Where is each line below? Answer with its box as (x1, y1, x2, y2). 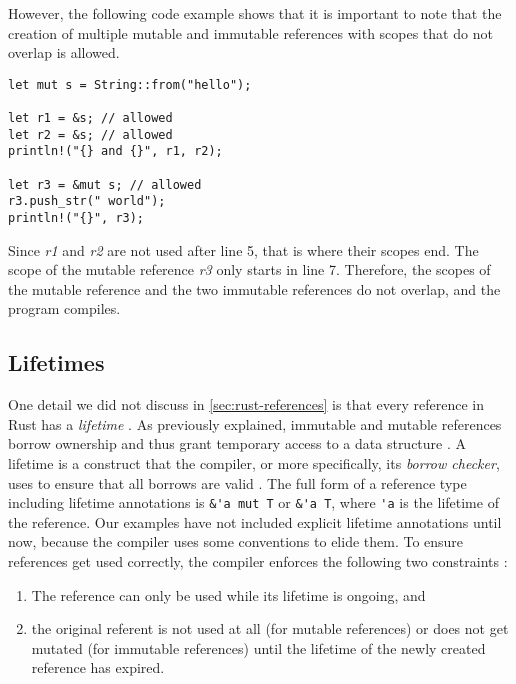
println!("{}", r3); (8, 211, 145, 226)
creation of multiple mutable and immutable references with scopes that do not (8, 22, 493, 43)
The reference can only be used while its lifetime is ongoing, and (31, 584, 426, 605)
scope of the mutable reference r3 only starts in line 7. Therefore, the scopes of (8, 259, 491, 280)
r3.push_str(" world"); (8, 194, 166, 209)
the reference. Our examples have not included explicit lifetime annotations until (8, 511, 502, 532)
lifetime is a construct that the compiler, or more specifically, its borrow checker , (8, 453, 500, 474)
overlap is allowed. (8, 42, 120, 63)
